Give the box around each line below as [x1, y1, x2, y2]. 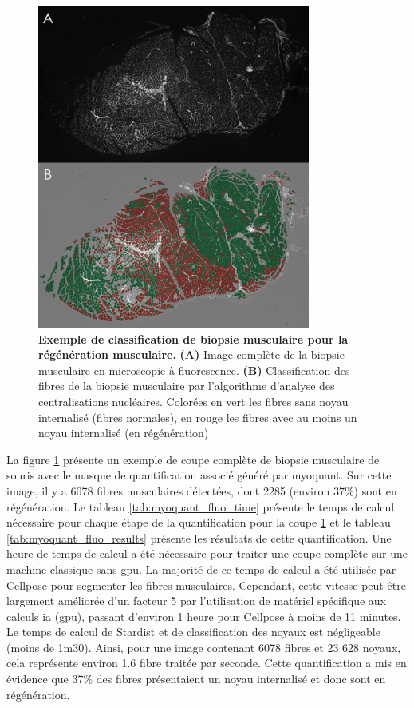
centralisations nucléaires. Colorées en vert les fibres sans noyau [38, 392, 349, 409]
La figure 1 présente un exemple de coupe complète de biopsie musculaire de [6, 451, 380, 467]
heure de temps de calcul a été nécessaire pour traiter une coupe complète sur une [6, 545, 408, 562]
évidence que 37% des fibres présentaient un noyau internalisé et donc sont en [6, 670, 386, 687]
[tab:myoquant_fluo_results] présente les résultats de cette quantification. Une [6, 529, 392, 546]
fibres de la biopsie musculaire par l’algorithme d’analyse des [38, 377, 335, 394]
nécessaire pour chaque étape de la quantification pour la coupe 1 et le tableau [6, 514, 391, 531]
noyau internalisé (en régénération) [38, 424, 209, 441]
